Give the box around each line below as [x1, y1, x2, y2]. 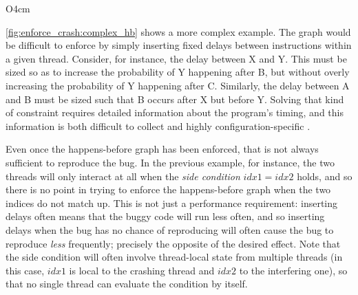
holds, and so [297, 168, 352, 183]
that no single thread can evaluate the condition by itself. [6, 276, 248, 291]
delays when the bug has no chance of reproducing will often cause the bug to [6, 222, 334, 237]
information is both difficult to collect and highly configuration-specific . [6, 118, 310, 133]
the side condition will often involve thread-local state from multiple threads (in [6, 250, 343, 264]
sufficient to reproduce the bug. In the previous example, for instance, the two [6, 155, 335, 169]
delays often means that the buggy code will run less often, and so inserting [6, 209, 325, 223]
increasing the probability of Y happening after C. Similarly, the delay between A [6, 78, 350, 92]
